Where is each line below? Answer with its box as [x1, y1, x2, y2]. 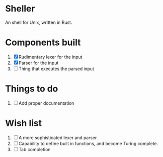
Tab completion [18, 146, 51, 152]
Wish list [5, 118, 42, 129]
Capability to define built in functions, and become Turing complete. [18, 140, 158, 147]
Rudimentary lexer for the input [18, 54, 82, 60]
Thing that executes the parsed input [18, 66, 94, 72]
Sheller [5, 3, 35, 14]
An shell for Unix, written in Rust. [5, 19, 73, 25]
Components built [5, 37, 81, 48]
